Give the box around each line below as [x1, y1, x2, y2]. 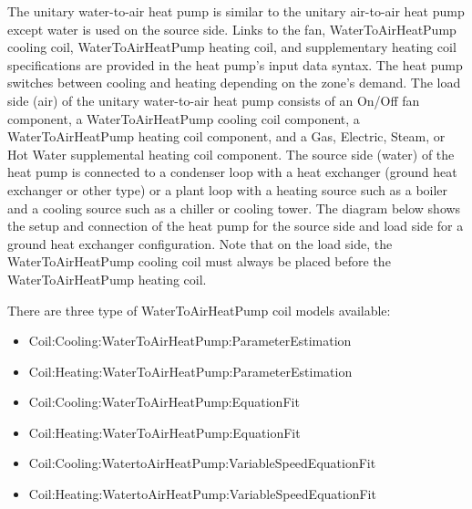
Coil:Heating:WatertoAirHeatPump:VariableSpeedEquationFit [28, 484, 376, 504]
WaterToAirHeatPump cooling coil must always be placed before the [7, 252, 391, 271]
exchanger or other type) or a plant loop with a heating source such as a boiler [7, 180, 448, 199]
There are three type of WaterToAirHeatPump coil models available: [7, 300, 391, 319]
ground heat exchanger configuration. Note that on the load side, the [7, 234, 393, 253]
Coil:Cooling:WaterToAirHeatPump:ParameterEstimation [28, 331, 352, 350]
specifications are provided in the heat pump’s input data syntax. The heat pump [7, 55, 463, 74]
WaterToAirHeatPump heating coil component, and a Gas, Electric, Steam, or [7, 127, 446, 146]
